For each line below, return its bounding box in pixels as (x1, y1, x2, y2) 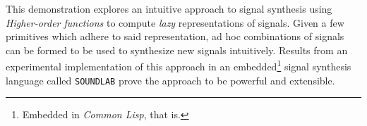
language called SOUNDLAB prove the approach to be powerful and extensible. (6, 73, 335, 87)
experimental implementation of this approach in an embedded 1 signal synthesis (6, 57, 351, 74)
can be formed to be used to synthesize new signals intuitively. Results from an (6, 42, 348, 57)
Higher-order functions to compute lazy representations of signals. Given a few (6, 15, 344, 30)
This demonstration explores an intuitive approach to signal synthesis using (6, 1, 332, 15)
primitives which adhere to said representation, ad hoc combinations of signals (6, 29, 344, 44)
